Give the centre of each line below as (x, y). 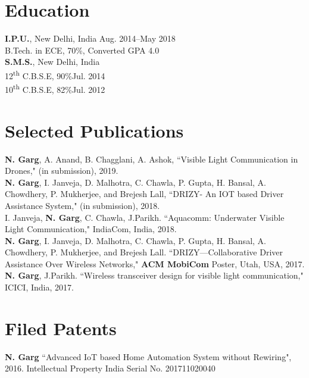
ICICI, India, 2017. (39, 287)
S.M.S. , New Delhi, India (52, 62)
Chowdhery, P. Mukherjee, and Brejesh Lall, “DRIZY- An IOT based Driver (144, 194)
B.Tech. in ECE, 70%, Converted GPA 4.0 (82, 50)
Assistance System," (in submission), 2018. (82, 205)
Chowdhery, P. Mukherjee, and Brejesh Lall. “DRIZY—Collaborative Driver (144, 252)
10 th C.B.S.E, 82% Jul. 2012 (55, 88)
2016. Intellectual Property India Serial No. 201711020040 (110, 368)
